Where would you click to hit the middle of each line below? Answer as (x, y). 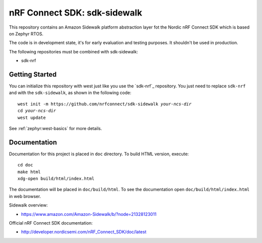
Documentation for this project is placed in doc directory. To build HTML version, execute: (99, 154)
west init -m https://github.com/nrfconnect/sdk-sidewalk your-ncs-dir (105, 104)
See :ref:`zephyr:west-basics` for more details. (56, 128)
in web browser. (25, 196)
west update (32, 117)
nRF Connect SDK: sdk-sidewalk (76, 13)
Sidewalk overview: (28, 205)
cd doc (25, 165)
